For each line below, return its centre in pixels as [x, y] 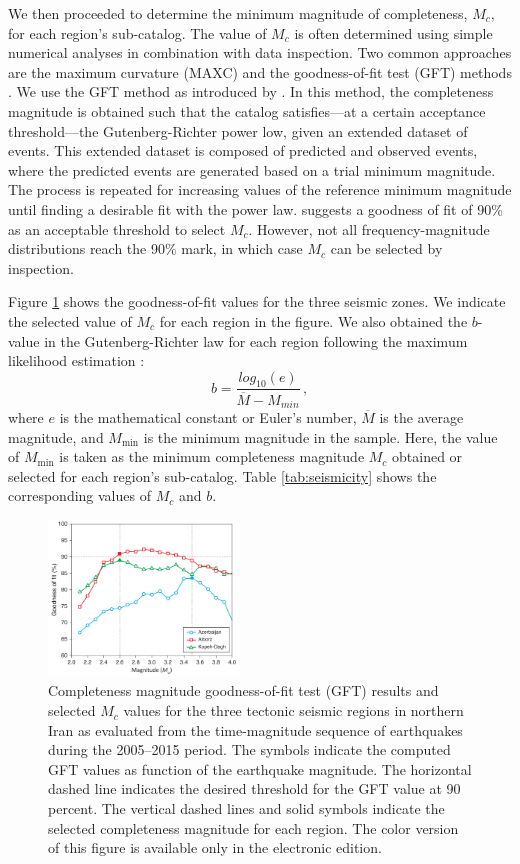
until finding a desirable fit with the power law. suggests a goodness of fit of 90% [255, 208]
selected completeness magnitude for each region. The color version [253, 827]
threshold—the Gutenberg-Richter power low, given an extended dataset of [238, 130]
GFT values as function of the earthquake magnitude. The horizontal [260, 768]
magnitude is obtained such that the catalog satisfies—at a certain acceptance [247, 110]
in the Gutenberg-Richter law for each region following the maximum [256, 340]
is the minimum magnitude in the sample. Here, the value [320, 436]
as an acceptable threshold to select [117, 228]
